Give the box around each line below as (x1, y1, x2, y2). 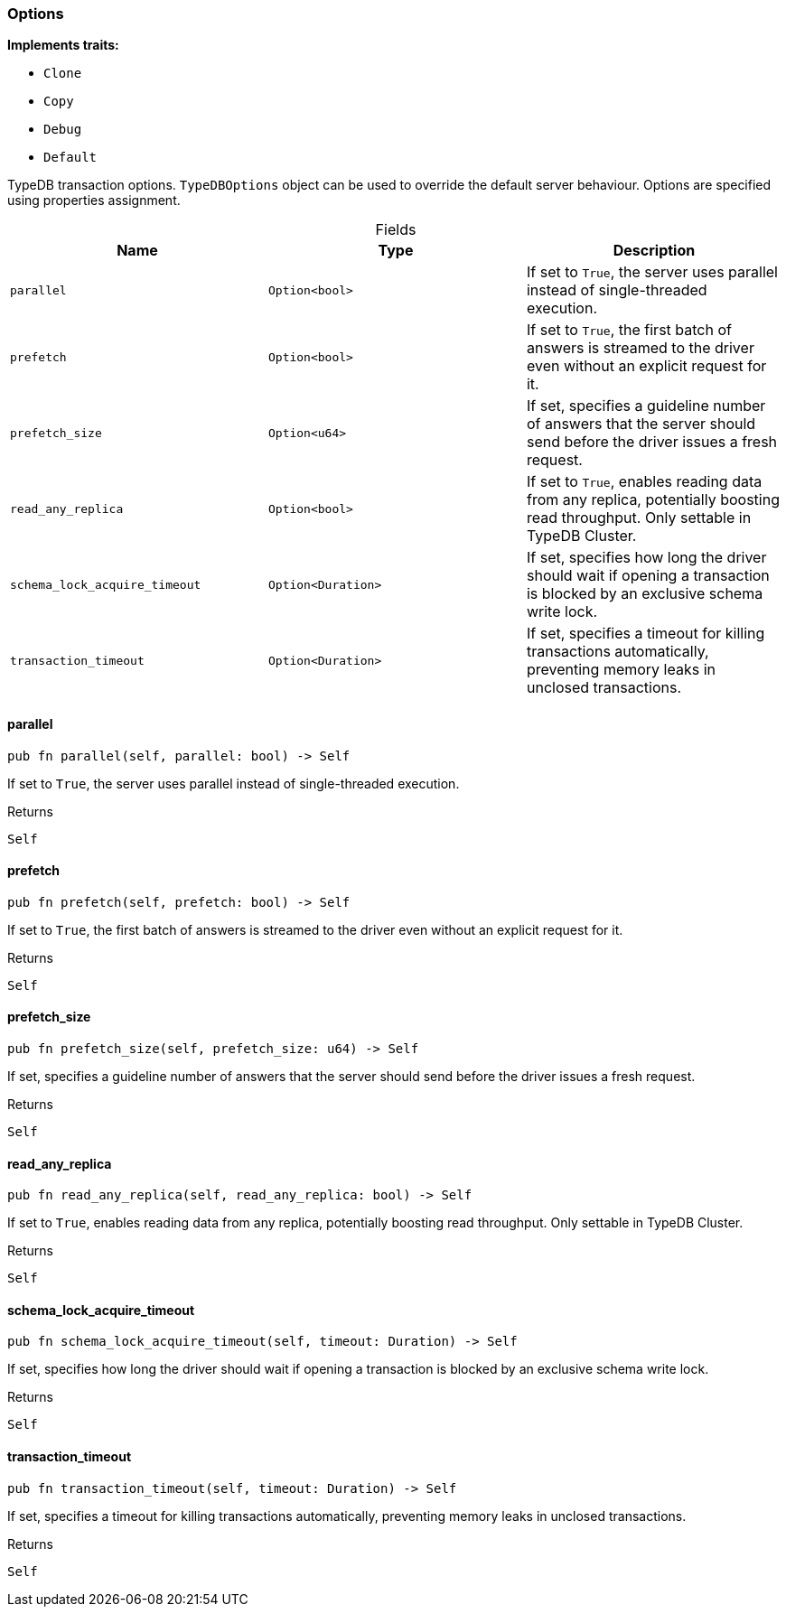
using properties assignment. (7, 192, 181, 209)
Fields (375, 220, 416, 239)
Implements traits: (7, 37, 119, 53)
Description (613, 241, 696, 260)
